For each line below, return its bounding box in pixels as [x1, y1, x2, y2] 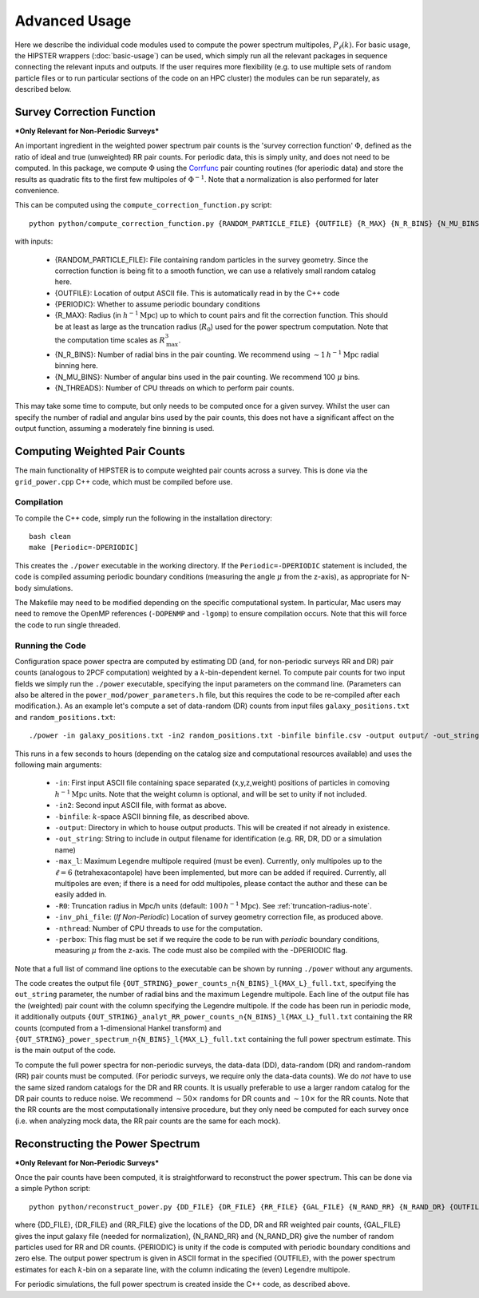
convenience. [14, 185, 60, 195]
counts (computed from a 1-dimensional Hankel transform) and [14, 1023, 222, 1033]
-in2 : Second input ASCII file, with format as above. [54, 801, 227, 810]
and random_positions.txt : [14, 712, 116, 722]
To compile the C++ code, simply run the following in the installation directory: [14, 513, 273, 523]
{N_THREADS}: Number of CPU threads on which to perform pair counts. [54, 383, 295, 393]
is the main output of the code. [14, 1046, 116, 1055]
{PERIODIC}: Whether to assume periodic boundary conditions [54, 299, 261, 309]
